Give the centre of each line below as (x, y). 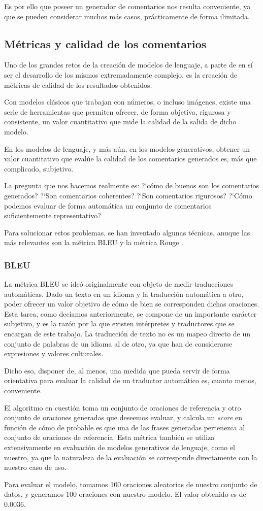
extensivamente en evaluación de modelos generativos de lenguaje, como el (120, 447)
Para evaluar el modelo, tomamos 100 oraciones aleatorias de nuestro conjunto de (131, 484)
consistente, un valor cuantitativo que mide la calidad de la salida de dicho (120, 122)
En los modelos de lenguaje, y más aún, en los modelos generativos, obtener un (127, 148)
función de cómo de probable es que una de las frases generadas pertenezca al (125, 427)
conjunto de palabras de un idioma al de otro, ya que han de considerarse (118, 343)
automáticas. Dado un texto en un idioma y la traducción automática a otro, (124, 294)
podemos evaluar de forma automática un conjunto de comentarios (108, 205)
